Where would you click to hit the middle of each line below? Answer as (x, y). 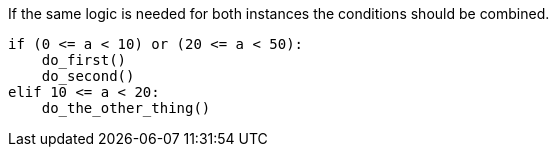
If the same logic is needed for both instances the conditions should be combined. (279, 13)
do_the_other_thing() (126, 108)
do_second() (88, 76)
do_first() (84, 60)
